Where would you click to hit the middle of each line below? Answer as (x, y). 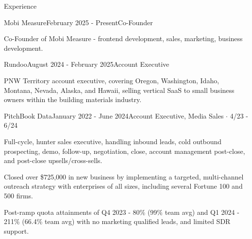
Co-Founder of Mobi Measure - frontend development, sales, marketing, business (123, 38)
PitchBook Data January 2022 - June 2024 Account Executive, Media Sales (114, 115)
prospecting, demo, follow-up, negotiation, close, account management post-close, (125, 151)
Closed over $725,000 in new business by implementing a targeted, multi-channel (124, 176)
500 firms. (19, 195)
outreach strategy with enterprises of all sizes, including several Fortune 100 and (123, 186)
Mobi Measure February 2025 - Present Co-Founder (78, 22)
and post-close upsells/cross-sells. (53, 160)
